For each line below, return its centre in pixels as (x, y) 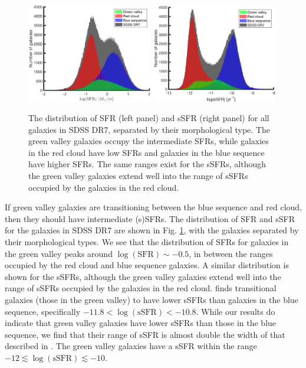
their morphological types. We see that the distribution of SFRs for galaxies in (147, 242)
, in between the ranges (231, 253)
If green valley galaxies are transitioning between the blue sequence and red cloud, (153, 207)
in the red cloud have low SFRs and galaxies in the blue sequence (147, 152)
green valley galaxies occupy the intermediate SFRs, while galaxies (149, 141)
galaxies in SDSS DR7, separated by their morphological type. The (149, 129)
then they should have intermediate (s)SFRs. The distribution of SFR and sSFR (150, 218)
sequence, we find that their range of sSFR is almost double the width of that (145, 334)
